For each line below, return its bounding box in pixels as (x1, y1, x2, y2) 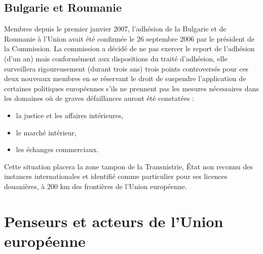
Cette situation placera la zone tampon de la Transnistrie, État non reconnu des (4, 161, 253, 171)
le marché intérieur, (16, 127, 77, 137)
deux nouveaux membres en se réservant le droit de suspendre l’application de (4, 73, 246, 84)
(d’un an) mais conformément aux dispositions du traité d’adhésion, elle (4, 53, 228, 63)
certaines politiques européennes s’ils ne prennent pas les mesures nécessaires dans (4, 83, 259, 93)
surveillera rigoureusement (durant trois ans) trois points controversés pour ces (4, 63, 249, 74)
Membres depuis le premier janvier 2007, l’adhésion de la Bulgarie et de (4, 23, 227, 34)
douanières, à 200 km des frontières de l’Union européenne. (4, 180, 187, 191)
